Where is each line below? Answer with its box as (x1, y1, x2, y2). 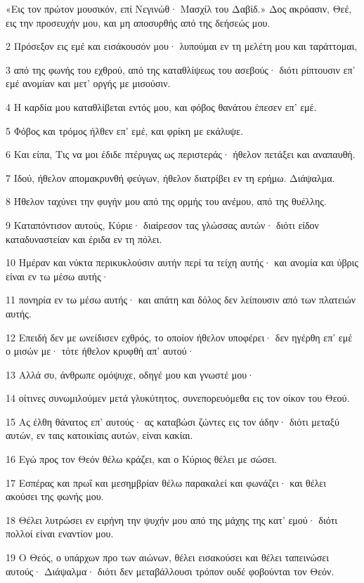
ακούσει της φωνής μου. (6, 489, 104, 504)
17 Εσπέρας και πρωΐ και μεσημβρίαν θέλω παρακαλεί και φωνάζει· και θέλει (6, 475, 326, 490)
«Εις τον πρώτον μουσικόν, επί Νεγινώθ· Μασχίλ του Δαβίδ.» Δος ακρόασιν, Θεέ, (6, 1, 352, 15)
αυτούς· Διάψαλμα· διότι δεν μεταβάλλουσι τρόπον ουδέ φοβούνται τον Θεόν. (6, 563, 334, 578)
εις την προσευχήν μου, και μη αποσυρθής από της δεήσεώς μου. (6, 15, 271, 30)
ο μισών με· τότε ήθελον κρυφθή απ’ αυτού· (6, 343, 195, 358)
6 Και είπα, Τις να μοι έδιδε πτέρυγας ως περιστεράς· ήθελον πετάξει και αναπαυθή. (6, 147, 356, 162)
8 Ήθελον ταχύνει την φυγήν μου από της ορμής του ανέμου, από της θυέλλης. (6, 194, 327, 209)
